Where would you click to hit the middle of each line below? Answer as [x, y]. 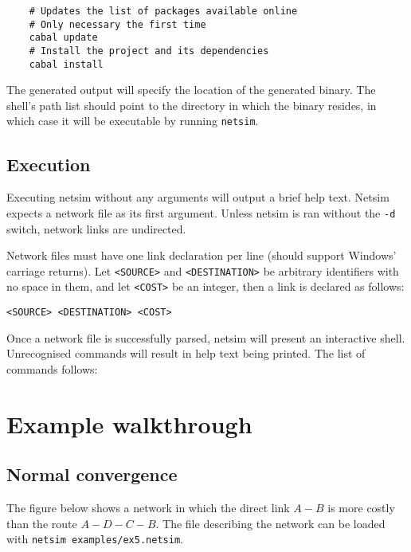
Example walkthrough [129, 423]
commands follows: [52, 368]
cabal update [63, 38]
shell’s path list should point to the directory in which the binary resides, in [192, 105]
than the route [42, 523]
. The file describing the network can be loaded [270, 523]
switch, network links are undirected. [96, 228]
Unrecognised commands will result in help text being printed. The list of [186, 353]
